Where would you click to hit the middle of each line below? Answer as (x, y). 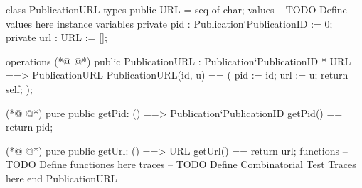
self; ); (19, 88)
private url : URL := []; (57, 37)
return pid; (30, 127)
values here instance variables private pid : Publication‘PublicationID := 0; (169, 23)
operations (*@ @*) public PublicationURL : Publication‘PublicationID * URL (179, 61)
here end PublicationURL (62, 178)
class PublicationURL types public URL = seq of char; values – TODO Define (176, 9)
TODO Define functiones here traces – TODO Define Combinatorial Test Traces (181, 164)
